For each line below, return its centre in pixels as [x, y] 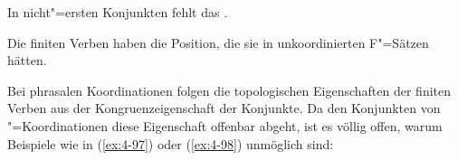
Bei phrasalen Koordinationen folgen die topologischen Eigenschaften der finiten [229, 90]
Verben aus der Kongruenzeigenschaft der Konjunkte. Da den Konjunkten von [224, 108]
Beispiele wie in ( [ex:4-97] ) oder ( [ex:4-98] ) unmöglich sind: [171, 143]
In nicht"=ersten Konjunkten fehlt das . [118, 12]
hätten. [27, 60]
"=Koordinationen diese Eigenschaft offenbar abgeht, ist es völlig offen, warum [225, 125]
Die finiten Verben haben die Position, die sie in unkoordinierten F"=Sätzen [218, 42]
